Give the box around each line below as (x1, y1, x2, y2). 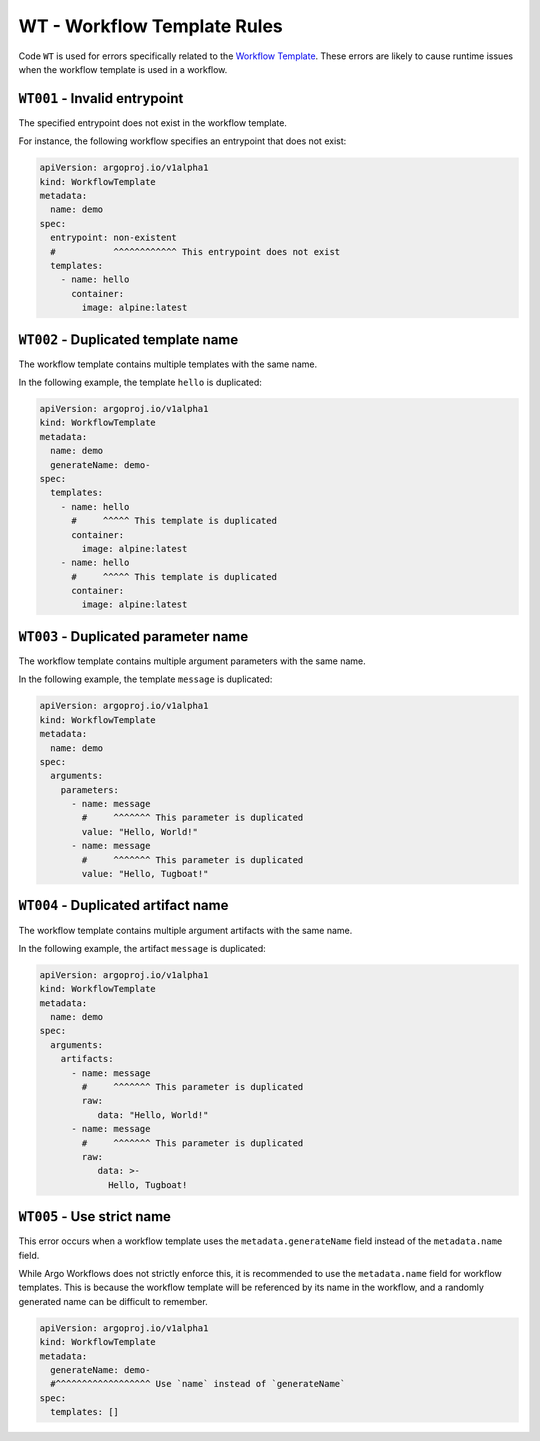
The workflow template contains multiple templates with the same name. (18, 358, 318, 370)
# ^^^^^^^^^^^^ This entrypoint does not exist (50, 246, 341, 257)
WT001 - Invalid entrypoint (18, 90, 184, 107)
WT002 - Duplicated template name (18, 331, 239, 348)
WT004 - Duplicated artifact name (18, 897, 229, 914)
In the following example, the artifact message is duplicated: (18, 942, 267, 954)
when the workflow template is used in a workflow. (18, 63, 228, 75)
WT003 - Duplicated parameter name (18, 628, 249, 645)
